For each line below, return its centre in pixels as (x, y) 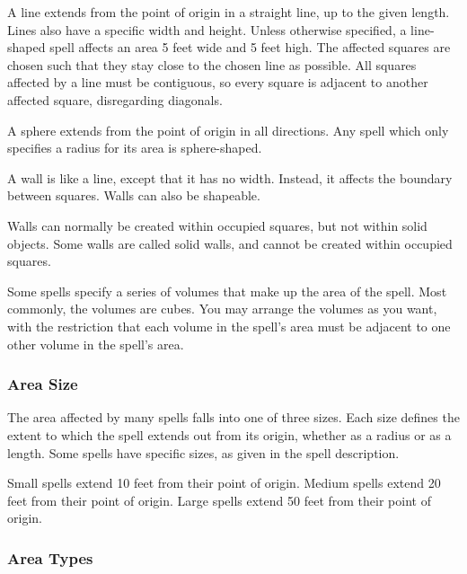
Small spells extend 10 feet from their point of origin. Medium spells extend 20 (224, 483)
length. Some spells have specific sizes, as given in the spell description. (203, 452)
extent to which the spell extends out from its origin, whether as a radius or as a (229, 434)
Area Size (43, 384)
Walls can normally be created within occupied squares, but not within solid (217, 225)
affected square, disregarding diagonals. (115, 99)
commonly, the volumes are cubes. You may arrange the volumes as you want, (222, 309)
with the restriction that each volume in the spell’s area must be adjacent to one (229, 326)
